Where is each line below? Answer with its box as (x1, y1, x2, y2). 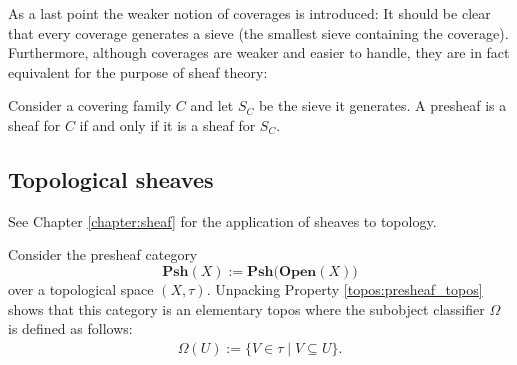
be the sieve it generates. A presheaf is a (258, 95, 507, 116)
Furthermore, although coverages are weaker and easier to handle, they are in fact (8, 42, 510, 63)
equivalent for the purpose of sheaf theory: (8, 61, 268, 82)
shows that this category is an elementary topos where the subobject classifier (8, 298, 485, 319)
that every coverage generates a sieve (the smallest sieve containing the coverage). (8, 22, 509, 43)
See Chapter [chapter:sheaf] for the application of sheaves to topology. (8, 210, 437, 231)
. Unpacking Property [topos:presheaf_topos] (206, 278, 483, 299)
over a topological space (8, 278, 154, 299)
